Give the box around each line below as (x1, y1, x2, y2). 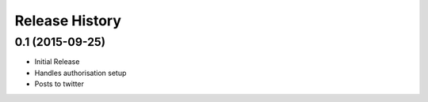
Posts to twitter (34, 79, 85, 89)
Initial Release (34, 57, 80, 66)
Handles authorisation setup (34, 68, 127, 77)
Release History (14, 12, 122, 29)
